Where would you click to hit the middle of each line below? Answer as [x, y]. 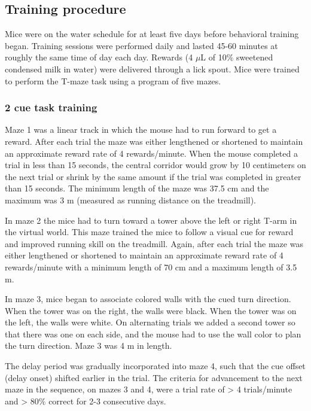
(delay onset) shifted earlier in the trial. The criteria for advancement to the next [154, 377]
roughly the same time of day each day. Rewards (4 [99, 57]
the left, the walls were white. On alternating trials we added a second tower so [150, 322]
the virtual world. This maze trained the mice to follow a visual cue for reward [149, 232]
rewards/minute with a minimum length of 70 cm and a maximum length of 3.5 [151, 267]
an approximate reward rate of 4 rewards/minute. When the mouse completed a [151, 153]
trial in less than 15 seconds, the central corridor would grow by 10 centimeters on [155, 165]
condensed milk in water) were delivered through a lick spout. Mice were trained [152, 68]
